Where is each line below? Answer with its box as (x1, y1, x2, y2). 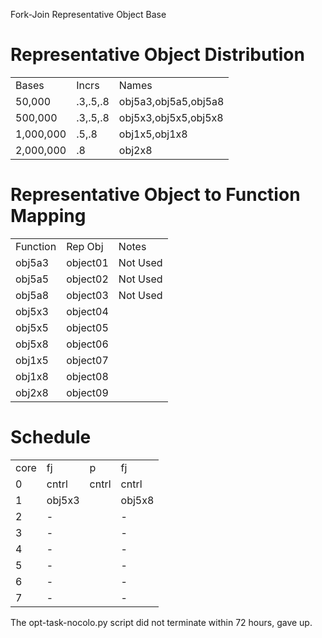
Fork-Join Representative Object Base (10, 9, 167, 20)
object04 (66, 304, 109, 318)
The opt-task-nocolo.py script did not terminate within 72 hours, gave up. (10, 616, 313, 628)
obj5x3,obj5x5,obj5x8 (118, 110, 224, 124)
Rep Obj (66, 239, 104, 253)
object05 (66, 320, 109, 334)
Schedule (10, 426, 92, 449)
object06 (66, 337, 109, 351)
